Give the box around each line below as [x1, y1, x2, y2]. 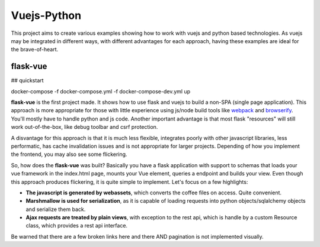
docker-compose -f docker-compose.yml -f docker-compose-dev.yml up [11, 87, 191, 95]
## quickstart [11, 77, 44, 84]
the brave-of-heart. [11, 46, 59, 53]
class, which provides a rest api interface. [25, 222, 127, 229]
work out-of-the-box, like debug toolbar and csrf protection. [11, 123, 158, 131]
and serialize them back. [25, 206, 86, 213]
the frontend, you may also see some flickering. [11, 151, 127, 158]
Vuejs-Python [11, 9, 82, 22]
